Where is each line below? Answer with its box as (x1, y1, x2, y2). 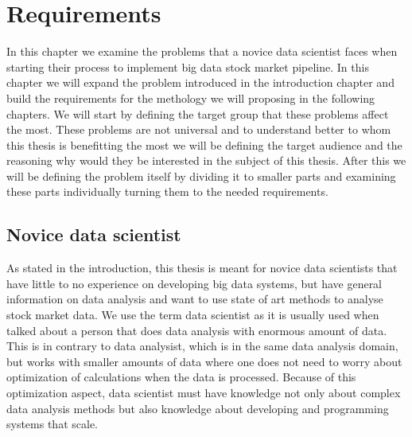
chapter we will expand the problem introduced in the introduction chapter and (6, 74, 395, 91)
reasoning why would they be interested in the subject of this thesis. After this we (6, 152, 406, 169)
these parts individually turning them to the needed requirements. (6, 183, 328, 200)
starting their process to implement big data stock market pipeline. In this (6, 58, 369, 75)
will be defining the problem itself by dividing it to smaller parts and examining (6, 167, 396, 184)
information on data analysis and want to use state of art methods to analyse (6, 291, 383, 307)
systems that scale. (6, 416, 98, 432)
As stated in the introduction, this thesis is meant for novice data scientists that (6, 259, 398, 276)
